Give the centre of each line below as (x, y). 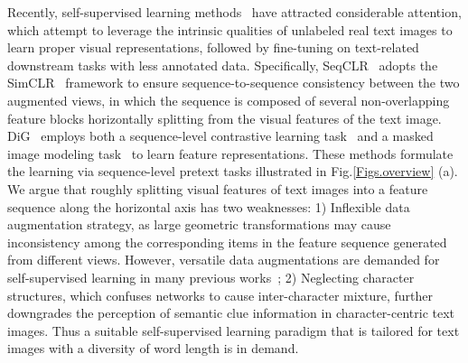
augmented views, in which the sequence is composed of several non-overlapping (229, 100)
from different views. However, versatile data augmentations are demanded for (224, 260)
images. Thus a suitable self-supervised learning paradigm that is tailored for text (234, 330)
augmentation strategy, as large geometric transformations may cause (199, 224)
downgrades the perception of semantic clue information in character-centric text (231, 313)
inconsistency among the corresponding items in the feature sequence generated (227, 242)
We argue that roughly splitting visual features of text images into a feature (218, 188)
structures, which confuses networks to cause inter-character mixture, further (220, 295)
